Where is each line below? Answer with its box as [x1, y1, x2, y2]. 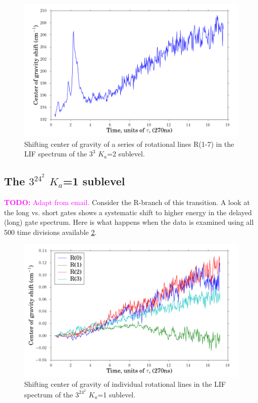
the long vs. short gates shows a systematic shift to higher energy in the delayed [4, 207, 252, 217]
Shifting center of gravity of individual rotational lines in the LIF [24, 379, 226, 389]
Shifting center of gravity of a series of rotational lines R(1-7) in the [24, 138, 234, 149]
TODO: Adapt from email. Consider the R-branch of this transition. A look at [4, 197, 250, 208]
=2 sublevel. [107, 148, 145, 159]
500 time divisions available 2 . [4, 226, 97, 237]
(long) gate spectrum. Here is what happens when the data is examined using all [4, 217, 254, 227]
